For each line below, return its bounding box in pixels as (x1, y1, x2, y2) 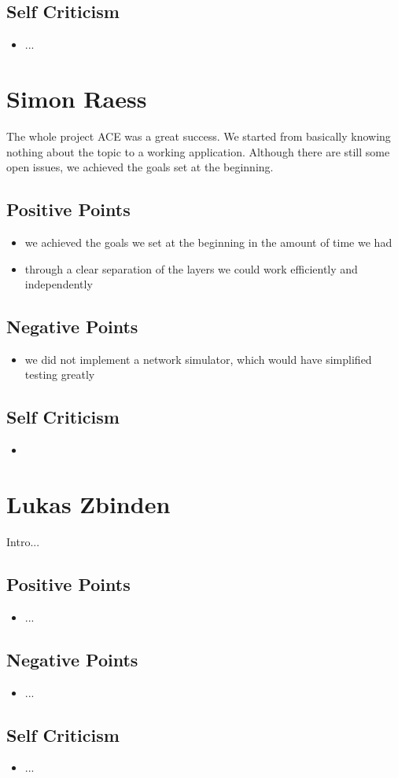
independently (24, 276, 93, 292)
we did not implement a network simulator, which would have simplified (24, 350, 372, 367)
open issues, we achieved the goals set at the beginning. (6, 159, 274, 175)
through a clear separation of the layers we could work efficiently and (24, 260, 358, 277)
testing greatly (24, 366, 95, 383)
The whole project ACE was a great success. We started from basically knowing (6, 127, 391, 144)
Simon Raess (6, 82, 147, 114)
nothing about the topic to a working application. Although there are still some (6, 143, 390, 160)
